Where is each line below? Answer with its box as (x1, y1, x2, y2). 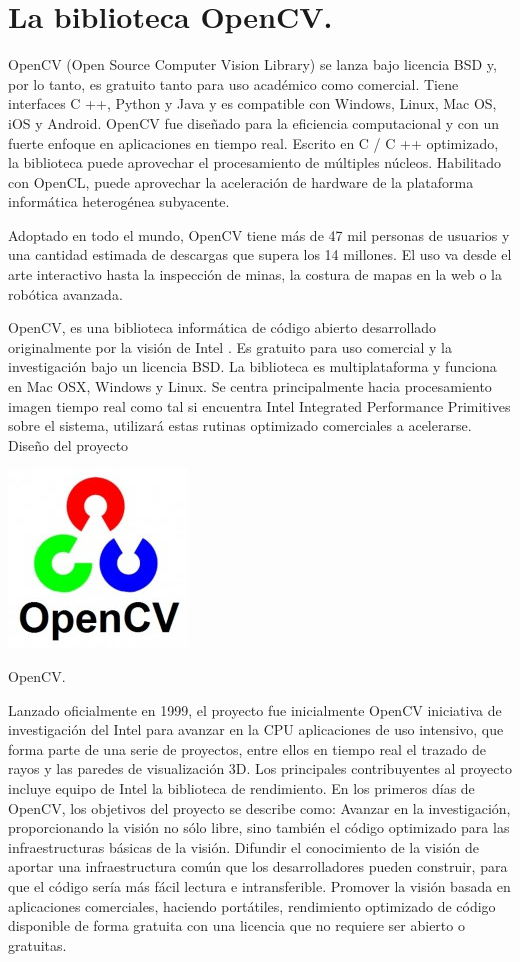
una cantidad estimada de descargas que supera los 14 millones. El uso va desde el (8, 244, 512, 265)
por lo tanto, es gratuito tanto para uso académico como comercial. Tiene (8, 73, 459, 94)
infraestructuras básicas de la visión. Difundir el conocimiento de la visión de (8, 836, 480, 857)
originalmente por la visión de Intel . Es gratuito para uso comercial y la (8, 336, 452, 357)
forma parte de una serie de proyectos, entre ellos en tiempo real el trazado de (8, 738, 487, 759)
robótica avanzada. (8, 283, 123, 304)
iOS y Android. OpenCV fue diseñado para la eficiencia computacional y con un (8, 112, 499, 133)
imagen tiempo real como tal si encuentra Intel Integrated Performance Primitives (8, 395, 511, 416)
